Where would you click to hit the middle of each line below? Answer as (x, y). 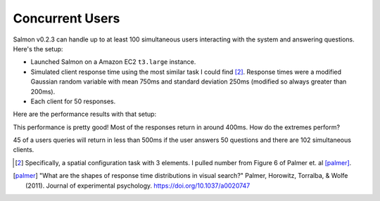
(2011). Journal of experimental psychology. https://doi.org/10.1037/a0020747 (138, 186)
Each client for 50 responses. (73, 101)
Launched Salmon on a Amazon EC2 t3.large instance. (113, 62)
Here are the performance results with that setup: (85, 114)
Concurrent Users (66, 18)
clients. (24, 150)
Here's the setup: (38, 48)
